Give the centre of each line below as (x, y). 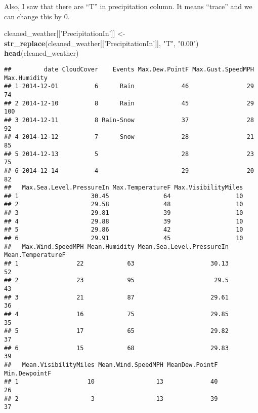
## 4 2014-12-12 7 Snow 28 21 (129, 137)
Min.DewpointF (28, 373)
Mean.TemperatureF (35, 255)
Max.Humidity (26, 78)
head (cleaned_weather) (41, 53)
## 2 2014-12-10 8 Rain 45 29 (129, 103)
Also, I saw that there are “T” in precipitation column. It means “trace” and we (128, 6)
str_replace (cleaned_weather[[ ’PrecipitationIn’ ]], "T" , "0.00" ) (101, 43)
